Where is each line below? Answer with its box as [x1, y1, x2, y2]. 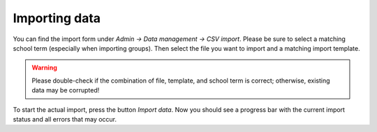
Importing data [13, 10, 101, 26]
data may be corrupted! [31, 86, 100, 94]
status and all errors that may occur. [13, 115, 117, 123]
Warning [31, 63, 57, 72]
